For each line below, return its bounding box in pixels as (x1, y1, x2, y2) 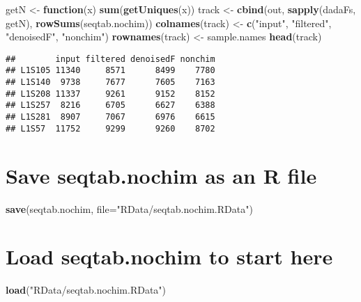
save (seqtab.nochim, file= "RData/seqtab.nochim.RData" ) (6, 201, 253, 216)
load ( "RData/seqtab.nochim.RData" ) (6, 283, 167, 297)
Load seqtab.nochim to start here (6, 242, 333, 271)
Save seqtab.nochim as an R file (6, 161, 317, 189)
